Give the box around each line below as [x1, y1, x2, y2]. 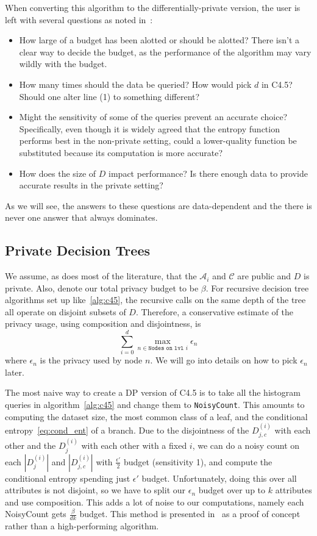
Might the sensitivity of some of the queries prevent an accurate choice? [19, 110, 288, 123]
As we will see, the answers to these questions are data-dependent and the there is [5, 199, 312, 212]
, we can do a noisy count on [192, 439, 300, 452]
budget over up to [198, 484, 266, 496]
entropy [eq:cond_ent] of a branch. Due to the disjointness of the [5, 424, 249, 437]
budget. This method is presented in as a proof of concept [79, 507, 301, 520]
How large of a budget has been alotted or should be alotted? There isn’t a [19, 34, 300, 46]
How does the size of [19, 166, 96, 179]
